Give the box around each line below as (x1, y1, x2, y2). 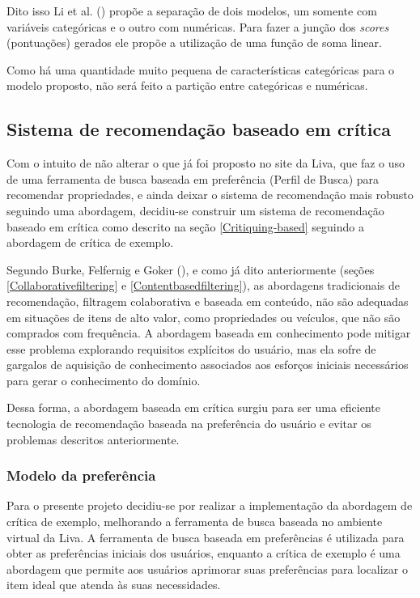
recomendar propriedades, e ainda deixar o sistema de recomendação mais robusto (6, 186, 414, 203)
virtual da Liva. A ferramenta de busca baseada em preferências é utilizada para (6, 528, 405, 545)
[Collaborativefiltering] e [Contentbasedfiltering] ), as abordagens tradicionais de (6, 277, 400, 294)
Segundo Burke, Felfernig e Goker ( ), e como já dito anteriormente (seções (6, 261, 375, 278)
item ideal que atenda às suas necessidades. (6, 576, 221, 593)
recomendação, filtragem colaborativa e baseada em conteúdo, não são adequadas (6, 292, 409, 309)
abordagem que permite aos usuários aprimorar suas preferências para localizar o (6, 560, 408, 577)
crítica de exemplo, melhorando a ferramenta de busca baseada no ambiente (6, 513, 383, 530)
